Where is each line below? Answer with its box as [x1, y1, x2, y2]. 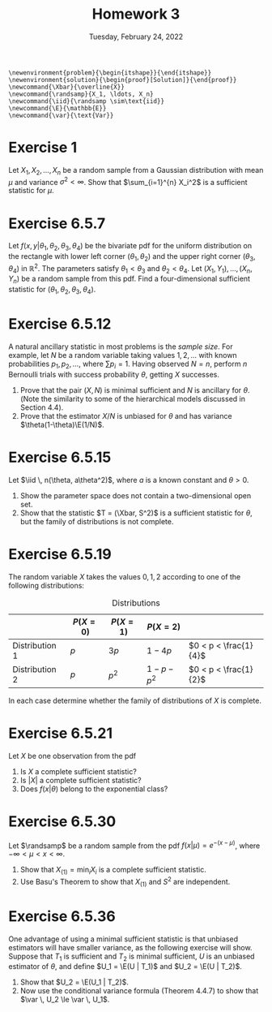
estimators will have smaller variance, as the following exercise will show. [8, 942, 253, 952]
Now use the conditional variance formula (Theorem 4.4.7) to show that [19, 986, 259, 996]
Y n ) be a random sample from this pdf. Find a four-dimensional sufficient [8, 273, 251, 286]
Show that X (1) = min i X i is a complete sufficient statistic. [19, 865, 206, 876]
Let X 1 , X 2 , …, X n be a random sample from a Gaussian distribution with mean [8, 165, 264, 177]
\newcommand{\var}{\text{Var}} [8, 111, 114, 119]
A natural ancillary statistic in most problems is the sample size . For [8, 342, 233, 351]
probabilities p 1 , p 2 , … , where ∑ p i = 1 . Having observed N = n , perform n [8, 359, 248, 370]
